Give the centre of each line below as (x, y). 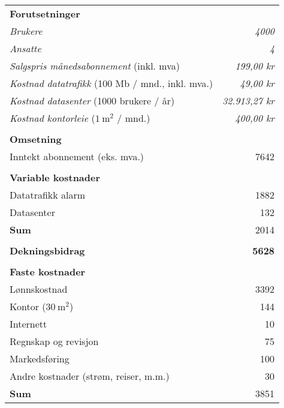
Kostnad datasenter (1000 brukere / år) (92, 100)
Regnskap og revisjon (54, 341)
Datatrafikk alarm (48, 195)
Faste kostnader (48, 271)
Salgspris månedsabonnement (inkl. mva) (95, 66)
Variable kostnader (55, 177)
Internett (28, 324)
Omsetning (36, 139)
